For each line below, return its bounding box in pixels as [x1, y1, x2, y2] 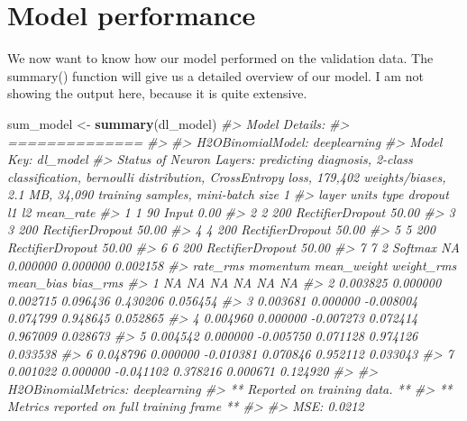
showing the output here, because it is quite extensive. [7, 84, 307, 103]
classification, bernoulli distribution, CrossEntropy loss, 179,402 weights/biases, [7, 167, 446, 186]
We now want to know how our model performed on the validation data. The [7, 49, 434, 68]
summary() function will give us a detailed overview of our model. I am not [7, 66, 424, 85]
